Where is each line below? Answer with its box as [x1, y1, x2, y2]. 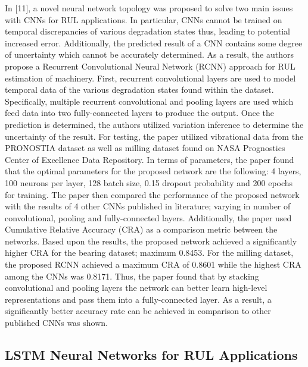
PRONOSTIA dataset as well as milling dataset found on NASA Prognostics [5, 142, 285, 154]
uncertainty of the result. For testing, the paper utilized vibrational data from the [5, 130, 304, 142]
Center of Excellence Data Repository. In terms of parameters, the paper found [5, 153, 294, 165]
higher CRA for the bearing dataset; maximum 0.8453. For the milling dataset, [5, 246, 294, 259]
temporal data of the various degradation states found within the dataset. [5, 83, 274, 96]
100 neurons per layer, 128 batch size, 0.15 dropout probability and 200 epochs [5, 176, 293, 189]
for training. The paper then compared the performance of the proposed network [5, 188, 300, 200]
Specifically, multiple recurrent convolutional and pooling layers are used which [5, 95, 294, 107]
